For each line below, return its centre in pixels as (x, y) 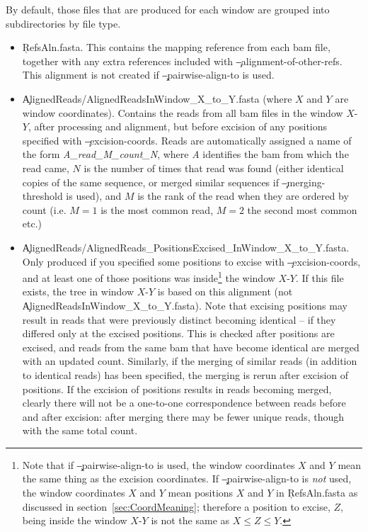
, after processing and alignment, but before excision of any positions (178, 126)
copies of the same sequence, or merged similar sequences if (150, 182)
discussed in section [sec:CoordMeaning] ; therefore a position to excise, (176, 506)
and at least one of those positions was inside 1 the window (149, 277)
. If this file (320, 277)
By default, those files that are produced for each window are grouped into (168, 9)
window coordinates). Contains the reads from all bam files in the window (183, 112)
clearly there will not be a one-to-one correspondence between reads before (184, 403)
